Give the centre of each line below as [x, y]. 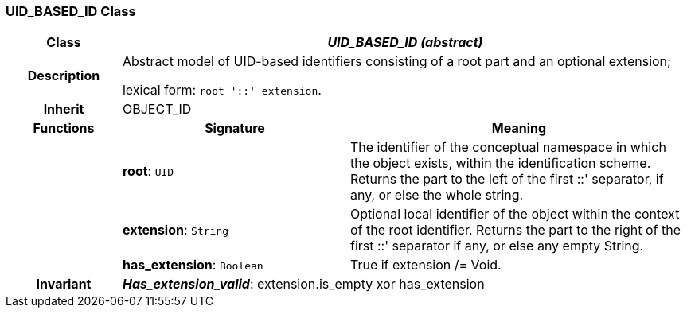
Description [64, 76]
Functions [64, 128]
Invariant [64, 284]
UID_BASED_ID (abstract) [405, 43]
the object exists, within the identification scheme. [500, 163]
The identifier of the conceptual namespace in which [508, 147]
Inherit [64, 109]
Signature [235, 128]
